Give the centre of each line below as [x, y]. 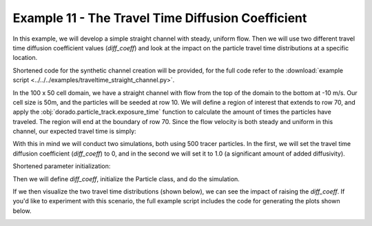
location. [25, 58]
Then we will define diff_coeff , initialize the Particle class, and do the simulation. [126, 178]
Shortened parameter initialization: [62, 166]
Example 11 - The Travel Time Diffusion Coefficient [160, 18]
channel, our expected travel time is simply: [75, 132]
